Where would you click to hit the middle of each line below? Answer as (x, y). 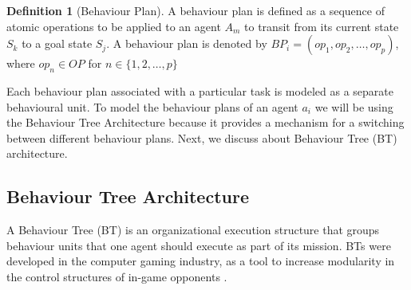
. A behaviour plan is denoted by (187, 43)
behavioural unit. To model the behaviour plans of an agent (152, 106)
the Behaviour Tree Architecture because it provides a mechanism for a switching (205, 122)
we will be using (354, 106)
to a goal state (57, 43)
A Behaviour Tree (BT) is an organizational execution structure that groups (193, 230)
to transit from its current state (322, 26)
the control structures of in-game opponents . (117, 276)
